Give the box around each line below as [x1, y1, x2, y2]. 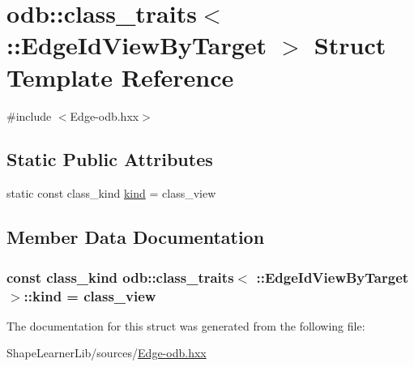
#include [6, 107, 52, 124]
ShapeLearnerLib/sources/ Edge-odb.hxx [6, 344, 207, 361]
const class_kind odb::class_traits [6, 267, 234, 287]
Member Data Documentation [6, 224, 265, 250]
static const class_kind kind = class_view [6, 185, 216, 202]
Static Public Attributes [6, 147, 213, 172]
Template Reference [6, 60, 234, 93]
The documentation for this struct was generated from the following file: [6, 317, 365, 334]
